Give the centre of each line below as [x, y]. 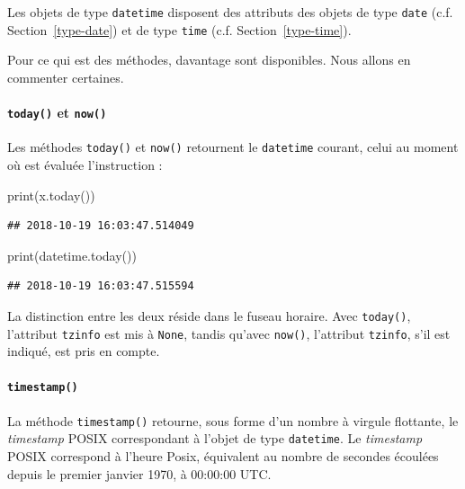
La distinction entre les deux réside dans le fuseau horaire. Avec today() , [209, 315]
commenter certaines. [66, 77]
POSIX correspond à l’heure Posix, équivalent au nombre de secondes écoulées [223, 456]
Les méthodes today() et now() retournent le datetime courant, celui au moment [233, 147]
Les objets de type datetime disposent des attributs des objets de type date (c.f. [230, 12]
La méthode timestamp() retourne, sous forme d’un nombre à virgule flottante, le [233, 420]
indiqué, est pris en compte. [84, 351]
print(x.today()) [51, 195]
